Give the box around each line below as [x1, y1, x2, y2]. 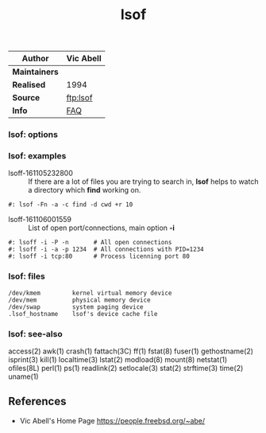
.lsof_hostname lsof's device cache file [8, 310, 158, 318]
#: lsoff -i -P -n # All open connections [8, 239, 172, 247]
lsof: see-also [8, 328, 63, 339]
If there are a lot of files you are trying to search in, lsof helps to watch [28, 177, 259, 186]
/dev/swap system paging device [8, 302, 145, 311]
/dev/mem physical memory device [8, 296, 151, 304]
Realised [12, 80, 46, 91]
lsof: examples [8, 150, 67, 162]
